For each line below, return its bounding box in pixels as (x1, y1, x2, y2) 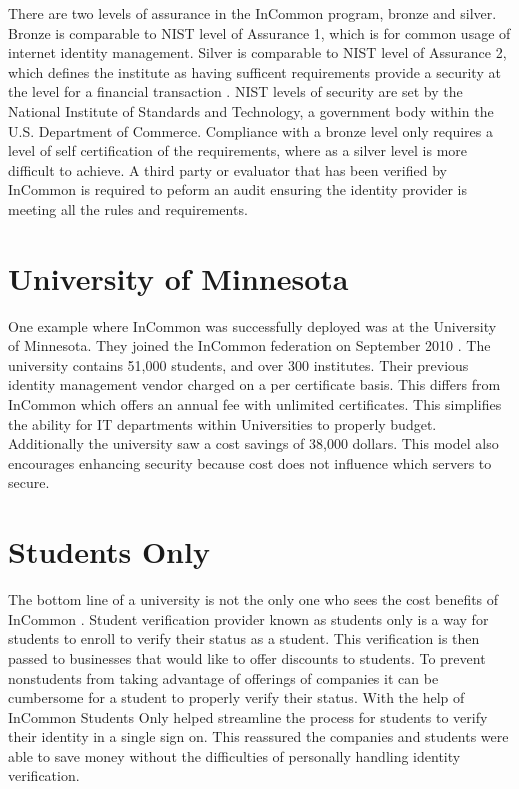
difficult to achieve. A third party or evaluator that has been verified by (8, 159, 447, 180)
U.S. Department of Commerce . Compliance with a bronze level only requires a (8, 120, 494, 141)
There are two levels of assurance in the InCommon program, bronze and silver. (8, 3, 497, 23)
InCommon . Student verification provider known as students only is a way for (8, 608, 489, 629)
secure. (8, 472, 50, 493)
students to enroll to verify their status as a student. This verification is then (8, 628, 480, 649)
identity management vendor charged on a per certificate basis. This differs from (8, 374, 501, 395)
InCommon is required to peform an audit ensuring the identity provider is (8, 179, 468, 200)
